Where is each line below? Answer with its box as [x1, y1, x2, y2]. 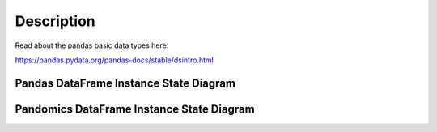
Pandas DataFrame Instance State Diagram [15, 76, 236, 90]
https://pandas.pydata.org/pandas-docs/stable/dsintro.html [15, 55, 214, 65]
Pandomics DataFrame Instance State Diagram [15, 102, 255, 116]
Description [15, 12, 96, 30]
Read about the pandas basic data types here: [15, 40, 169, 50]
